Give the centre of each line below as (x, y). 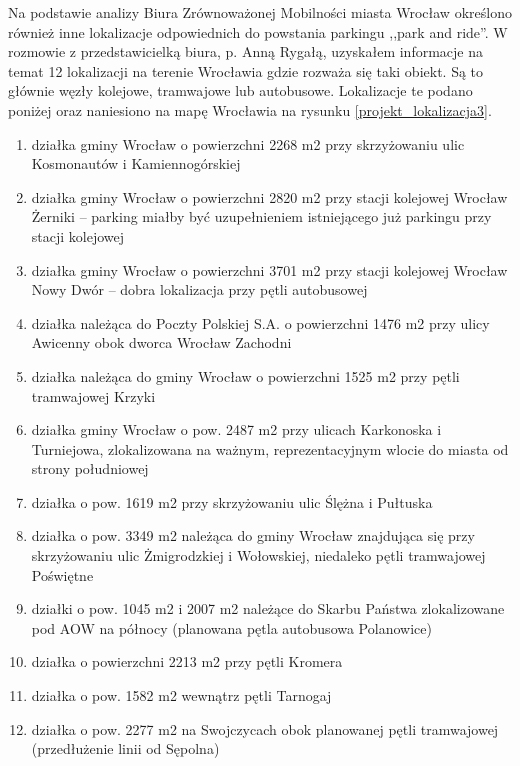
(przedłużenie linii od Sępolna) (125, 748)
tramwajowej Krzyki (93, 395)
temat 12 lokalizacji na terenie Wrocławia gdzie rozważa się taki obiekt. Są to (246, 70)
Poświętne (62, 574)
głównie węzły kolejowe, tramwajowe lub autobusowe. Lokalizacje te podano (240, 90)
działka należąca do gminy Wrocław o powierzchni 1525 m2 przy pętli (245, 375)
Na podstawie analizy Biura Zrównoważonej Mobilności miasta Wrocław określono (260, 12)
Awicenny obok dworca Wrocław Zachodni (161, 342)
